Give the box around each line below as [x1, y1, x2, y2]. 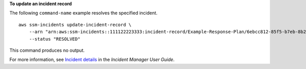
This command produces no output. [9, 47, 85, 53]
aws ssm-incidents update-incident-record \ [18, 22, 132, 27]
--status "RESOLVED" [29, 36, 81, 42]
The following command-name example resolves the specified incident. [9, 10, 158, 16]
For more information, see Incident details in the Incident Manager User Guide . [9, 56, 175, 63]
